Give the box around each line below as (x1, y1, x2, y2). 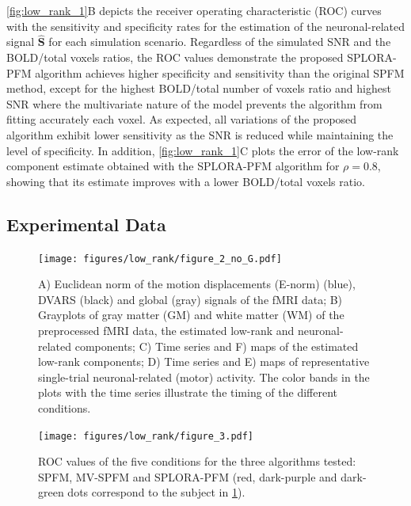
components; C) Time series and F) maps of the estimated (74, 337, 359, 354)
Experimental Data (6, 211, 166, 236)
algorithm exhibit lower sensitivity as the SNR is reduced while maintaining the (6, 126, 394, 143)
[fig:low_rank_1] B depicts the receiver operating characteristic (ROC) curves (6, 2, 382, 18)
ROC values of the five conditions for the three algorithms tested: (38, 453, 356, 470)
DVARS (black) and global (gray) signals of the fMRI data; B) (38, 291, 343, 307)
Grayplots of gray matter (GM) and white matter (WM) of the (38, 306, 344, 323)
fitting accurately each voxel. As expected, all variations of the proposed (6, 111, 357, 127)
